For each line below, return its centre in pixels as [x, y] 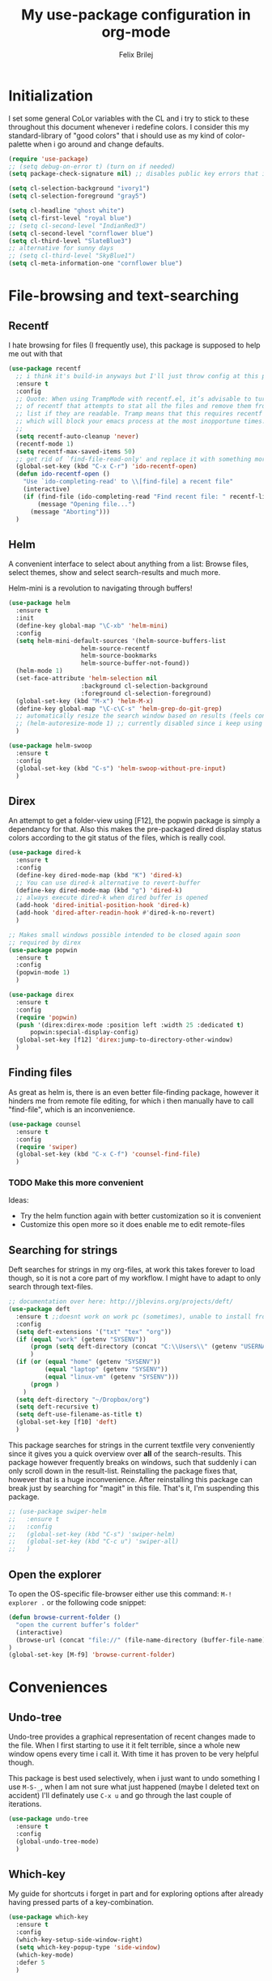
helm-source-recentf [115, 648]
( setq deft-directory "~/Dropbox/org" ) [83, 1399]
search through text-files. [51, 1287]
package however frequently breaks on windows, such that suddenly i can [133, 1462]
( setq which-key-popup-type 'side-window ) [88, 1947]
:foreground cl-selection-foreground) [146, 693]
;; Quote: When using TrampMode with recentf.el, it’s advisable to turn [142, 398]
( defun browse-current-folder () [65, 1617]
